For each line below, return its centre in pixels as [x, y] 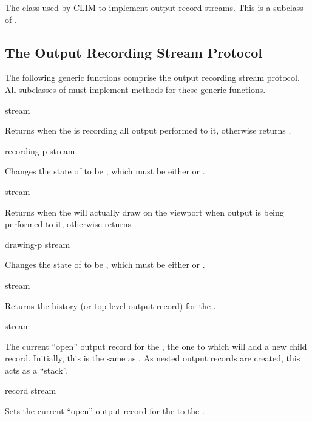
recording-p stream [40, 150]
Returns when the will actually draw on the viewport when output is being [144, 212]
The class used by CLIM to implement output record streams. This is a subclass [154, 7]
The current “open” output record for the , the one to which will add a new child [156, 346]
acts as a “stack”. [37, 370]
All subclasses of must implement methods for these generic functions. [135, 89]
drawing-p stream [38, 244]
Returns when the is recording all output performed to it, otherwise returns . [148, 130]
